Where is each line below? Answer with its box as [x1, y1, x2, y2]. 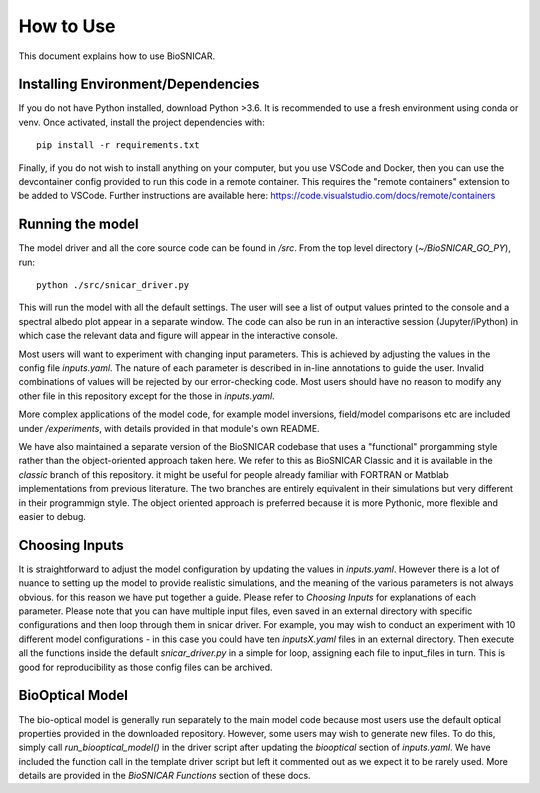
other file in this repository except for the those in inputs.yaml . [18, 390, 275, 402]
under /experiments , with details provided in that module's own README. [18, 422, 320, 434]
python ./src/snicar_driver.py [36, 280, 190, 291]
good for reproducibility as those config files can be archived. [18, 661, 274, 673]
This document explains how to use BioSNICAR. [18, 50, 216, 62]
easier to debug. [18, 510, 87, 522]
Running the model [18, 216, 139, 233]
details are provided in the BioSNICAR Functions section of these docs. [18, 770, 311, 782]
